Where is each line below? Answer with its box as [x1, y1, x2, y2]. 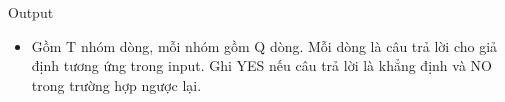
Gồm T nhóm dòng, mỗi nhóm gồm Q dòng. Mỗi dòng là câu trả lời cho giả [31, 35, 498, 56]
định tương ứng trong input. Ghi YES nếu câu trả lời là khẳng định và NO [31, 55, 492, 76]
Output [8, 2, 54, 22]
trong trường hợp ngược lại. [31, 74, 202, 95]
